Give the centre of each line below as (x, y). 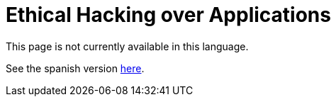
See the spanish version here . (75, 68)
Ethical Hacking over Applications (168, 15)
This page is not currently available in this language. (127, 46)
